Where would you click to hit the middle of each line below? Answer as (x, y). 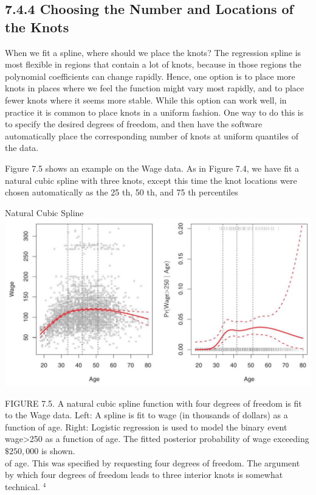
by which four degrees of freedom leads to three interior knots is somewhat (144, 475)
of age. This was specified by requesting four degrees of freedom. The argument (153, 462)
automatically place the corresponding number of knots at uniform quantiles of (152, 135)
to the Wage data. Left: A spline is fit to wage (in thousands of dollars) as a (146, 415)
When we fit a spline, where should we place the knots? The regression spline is (153, 52)
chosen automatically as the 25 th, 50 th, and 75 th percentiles (122, 192)
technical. (22, 486)
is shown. (58, 450)
